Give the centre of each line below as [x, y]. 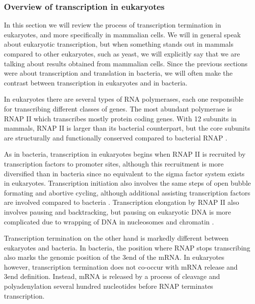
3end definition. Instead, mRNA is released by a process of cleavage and [112, 276]
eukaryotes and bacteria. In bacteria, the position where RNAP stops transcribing [127, 247]
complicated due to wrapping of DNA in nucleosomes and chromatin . [109, 221]
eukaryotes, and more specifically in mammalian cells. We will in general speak [123, 34]
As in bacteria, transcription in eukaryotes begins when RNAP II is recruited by [125, 154]
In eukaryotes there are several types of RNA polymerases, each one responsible [124, 99]
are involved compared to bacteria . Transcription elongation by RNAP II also [122, 202]
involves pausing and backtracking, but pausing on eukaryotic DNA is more [118, 211]
